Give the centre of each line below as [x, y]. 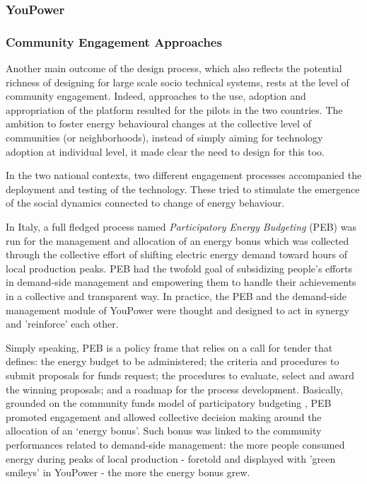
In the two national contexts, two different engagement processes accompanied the [184, 175]
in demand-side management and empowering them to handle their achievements [181, 282]
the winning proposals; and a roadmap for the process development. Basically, [175, 389]
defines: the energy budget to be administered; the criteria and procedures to [173, 361]
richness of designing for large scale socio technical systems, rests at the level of [177, 82]
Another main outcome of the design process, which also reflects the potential [174, 68]
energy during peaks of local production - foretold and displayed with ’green [171, 458]
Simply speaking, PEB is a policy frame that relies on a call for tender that [169, 347]
